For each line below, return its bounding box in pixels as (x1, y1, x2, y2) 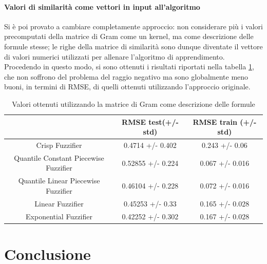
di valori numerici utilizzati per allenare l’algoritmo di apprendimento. (4, 51, 225, 62)
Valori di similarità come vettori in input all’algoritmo (4, 1, 200, 12)
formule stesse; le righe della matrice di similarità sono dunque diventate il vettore (4, 41, 263, 51)
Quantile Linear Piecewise (18, 175, 100, 186)
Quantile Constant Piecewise (14, 152, 104, 163)
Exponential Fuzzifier (26, 211, 92, 221)
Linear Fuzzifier (34, 198, 84, 209)
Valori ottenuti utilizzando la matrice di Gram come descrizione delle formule (12, 98, 255, 109)
